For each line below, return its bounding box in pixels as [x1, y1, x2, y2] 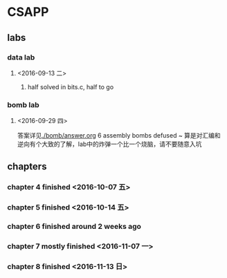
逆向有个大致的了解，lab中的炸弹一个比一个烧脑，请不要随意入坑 [17, 140, 202, 149]
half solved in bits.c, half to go [27, 82, 114, 91]
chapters [7, 160, 47, 172]
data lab [7, 53, 35, 62]
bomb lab [7, 100, 39, 109]
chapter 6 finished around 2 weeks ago [7, 222, 142, 232]
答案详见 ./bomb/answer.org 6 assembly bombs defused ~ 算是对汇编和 [17, 131, 221, 140]
